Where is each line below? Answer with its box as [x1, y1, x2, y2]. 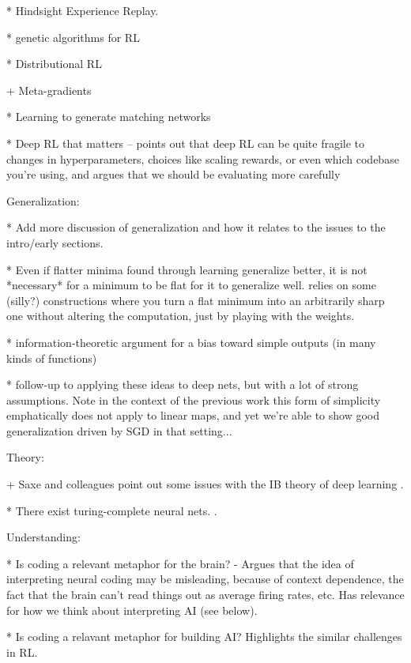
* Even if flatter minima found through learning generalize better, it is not [6, 261, 368, 277]
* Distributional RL [6, 55, 102, 72]
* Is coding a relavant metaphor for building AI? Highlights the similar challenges [6, 628, 402, 645]
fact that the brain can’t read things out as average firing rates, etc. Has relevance [6, 586, 405, 603]
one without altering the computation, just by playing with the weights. [6, 307, 355, 324]
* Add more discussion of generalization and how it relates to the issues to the [6, 219, 386, 235]
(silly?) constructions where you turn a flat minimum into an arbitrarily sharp [6, 292, 385, 308]
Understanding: [6, 529, 81, 545]
